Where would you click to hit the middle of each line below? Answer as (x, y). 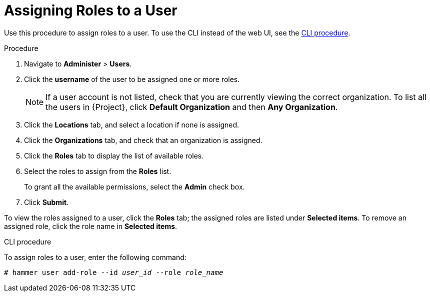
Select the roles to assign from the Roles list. (98, 171)
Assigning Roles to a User (91, 10)
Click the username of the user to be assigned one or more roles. (132, 79)
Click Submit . (46, 202)
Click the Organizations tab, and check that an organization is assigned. (143, 140)
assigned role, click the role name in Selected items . (91, 226)
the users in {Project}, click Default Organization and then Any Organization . (192, 107)
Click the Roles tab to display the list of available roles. (114, 155)
